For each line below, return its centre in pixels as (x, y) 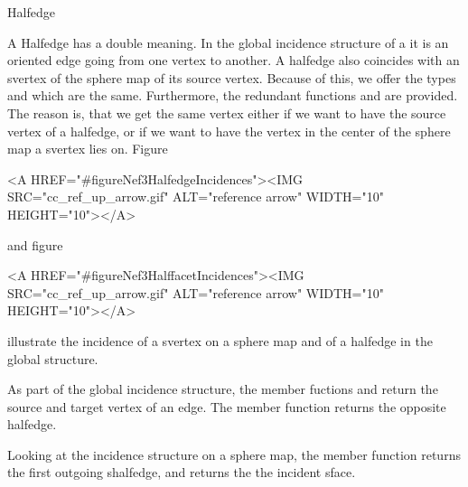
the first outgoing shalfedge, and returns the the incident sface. (182, 472)
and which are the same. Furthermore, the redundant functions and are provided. (233, 95)
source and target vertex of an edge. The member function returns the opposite (227, 406)
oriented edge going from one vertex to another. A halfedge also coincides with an (234, 60)
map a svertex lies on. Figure (88, 149)
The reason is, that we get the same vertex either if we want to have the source (227, 112)
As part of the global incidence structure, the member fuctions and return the (223, 389)
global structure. (53, 358)
